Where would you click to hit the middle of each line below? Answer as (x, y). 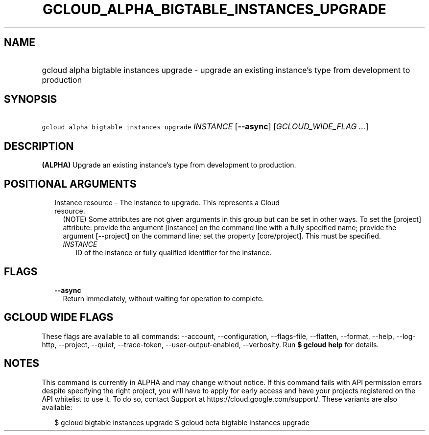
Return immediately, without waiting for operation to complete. (163, 298)
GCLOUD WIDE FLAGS (59, 317)
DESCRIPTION (39, 146)
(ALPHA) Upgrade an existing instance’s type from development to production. (169, 165)
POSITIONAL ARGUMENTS (70, 184)
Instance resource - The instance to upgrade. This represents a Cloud (167, 203)
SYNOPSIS (31, 99)
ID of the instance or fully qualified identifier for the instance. (174, 253)
